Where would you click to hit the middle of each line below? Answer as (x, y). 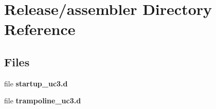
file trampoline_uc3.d (43, 101)
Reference (40, 29)
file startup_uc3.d (36, 83)
